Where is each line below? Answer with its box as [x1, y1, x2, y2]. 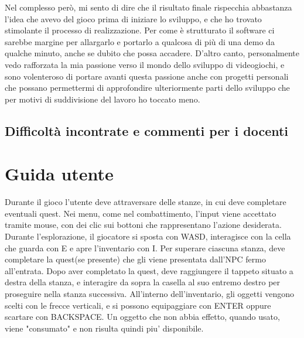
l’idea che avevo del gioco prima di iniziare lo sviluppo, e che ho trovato [5, 12, 262, 25]
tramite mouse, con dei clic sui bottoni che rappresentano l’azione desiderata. [5, 218, 282, 231]
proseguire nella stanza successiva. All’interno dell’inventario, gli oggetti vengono [5, 288, 295, 299]
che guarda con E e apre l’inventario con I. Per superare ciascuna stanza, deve [5, 241, 285, 254]
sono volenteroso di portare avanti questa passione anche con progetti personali [5, 70, 289, 82]
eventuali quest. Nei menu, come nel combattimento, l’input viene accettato [5, 207, 276, 219]
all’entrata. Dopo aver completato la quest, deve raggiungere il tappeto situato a [5, 264, 293, 276]
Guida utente [5, 162, 114, 186]
